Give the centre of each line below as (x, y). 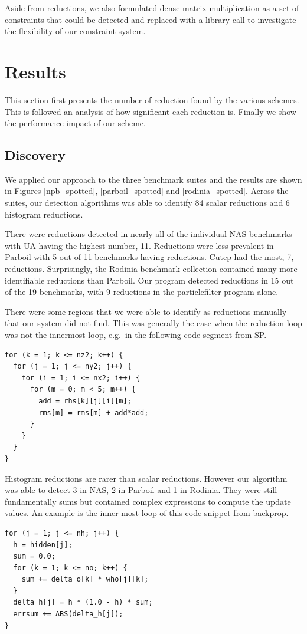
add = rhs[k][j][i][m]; (85, 401)
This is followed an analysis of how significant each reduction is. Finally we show (151, 111)
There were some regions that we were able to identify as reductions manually (146, 311)
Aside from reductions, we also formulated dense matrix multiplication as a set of (152, 8)
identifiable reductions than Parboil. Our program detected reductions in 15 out (149, 280)
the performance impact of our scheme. (75, 123)
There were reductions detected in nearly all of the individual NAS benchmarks (148, 234)
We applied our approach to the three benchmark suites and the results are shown (153, 179)
